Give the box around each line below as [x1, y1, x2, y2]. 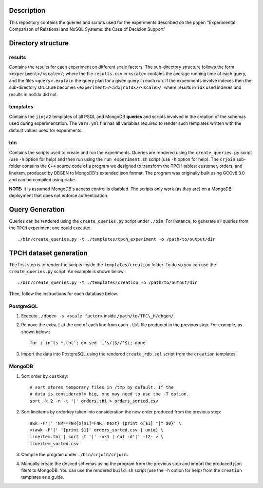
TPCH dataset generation [9, 249, 88, 257]
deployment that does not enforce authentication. [9, 193, 109, 198]
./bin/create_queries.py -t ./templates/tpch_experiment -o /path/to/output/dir [18, 236, 216, 242]
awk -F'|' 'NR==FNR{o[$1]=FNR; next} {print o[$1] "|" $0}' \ [30, 420, 182, 426]
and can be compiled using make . [9, 177, 76, 183]
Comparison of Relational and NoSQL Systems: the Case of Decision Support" [9, 26, 166, 32]
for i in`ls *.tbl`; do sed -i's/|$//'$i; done [30, 340, 146, 346]
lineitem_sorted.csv [30, 441, 79, 446]
